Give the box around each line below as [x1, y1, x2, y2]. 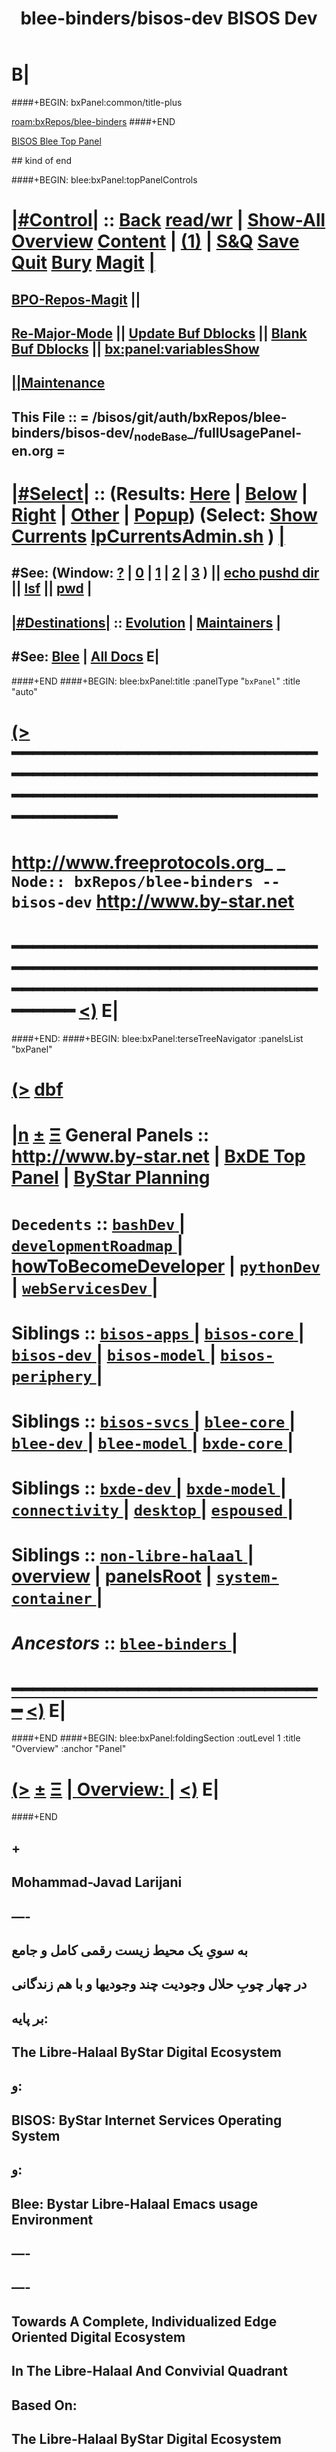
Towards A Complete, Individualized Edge [11, 2313, 278, 2330]
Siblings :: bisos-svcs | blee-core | [11, 1410, 296, 1432]
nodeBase [134, 429, 188, 444]
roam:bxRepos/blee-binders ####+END [11, 115, 176, 127]
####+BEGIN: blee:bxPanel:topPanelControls [11, 173, 198, 186]
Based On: [11, 2397, 78, 2414]
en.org [11, 442, 54, 459]
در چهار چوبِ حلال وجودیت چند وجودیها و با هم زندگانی [11, 1976, 308, 1993]
